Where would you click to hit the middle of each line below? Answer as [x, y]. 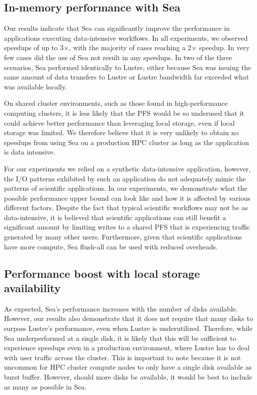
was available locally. [35, 86]
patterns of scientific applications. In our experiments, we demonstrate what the [126, 188]
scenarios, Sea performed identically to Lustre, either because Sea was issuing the [128, 67]
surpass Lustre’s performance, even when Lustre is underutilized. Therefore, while [128, 328]
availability [32, 288]
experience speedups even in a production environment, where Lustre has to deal [127, 348]
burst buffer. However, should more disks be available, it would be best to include [128, 377]
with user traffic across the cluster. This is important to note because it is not [123, 357]
